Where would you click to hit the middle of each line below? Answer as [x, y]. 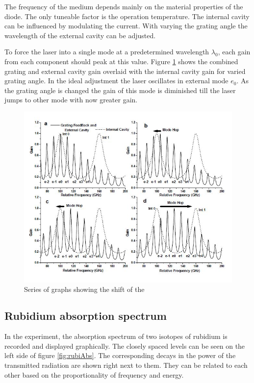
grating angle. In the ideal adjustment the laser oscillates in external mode [116, 81]
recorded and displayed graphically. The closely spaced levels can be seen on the [125, 346]
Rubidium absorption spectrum [86, 316]
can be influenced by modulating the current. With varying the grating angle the [126, 26]
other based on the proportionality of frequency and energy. [94, 374]
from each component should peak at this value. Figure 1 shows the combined [121, 61]
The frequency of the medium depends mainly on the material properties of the [124, 6]
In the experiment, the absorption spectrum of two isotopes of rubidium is [116, 336]
